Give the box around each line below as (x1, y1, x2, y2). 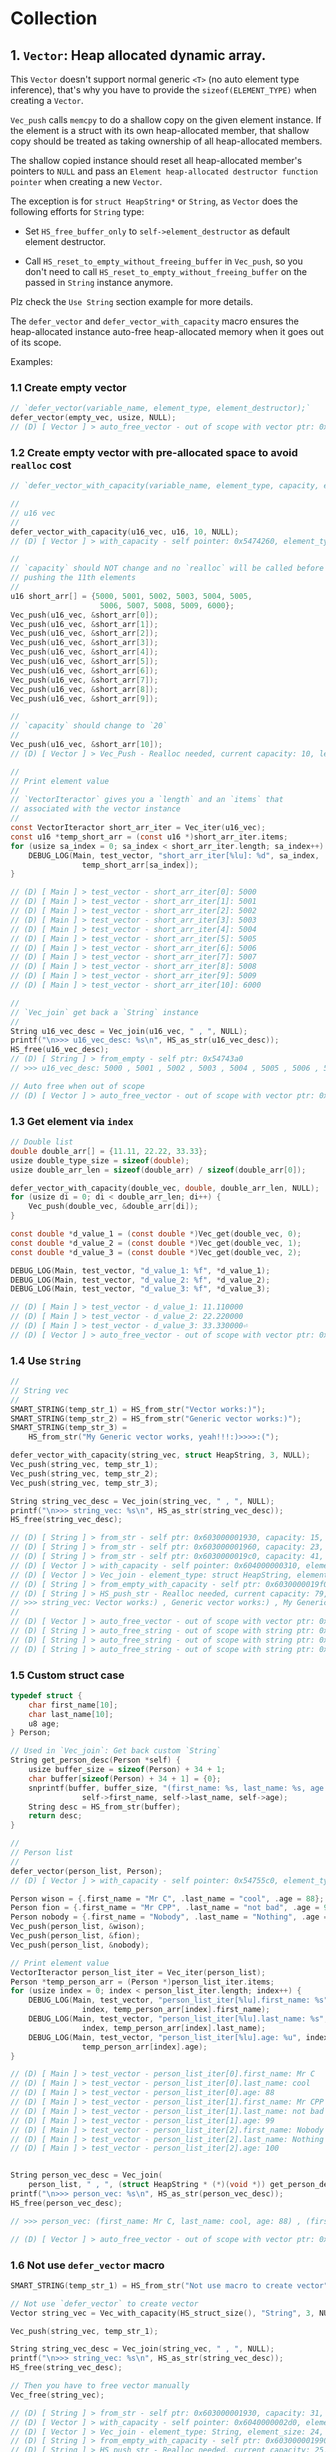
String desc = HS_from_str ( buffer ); (28, 1802, 182, 1812)
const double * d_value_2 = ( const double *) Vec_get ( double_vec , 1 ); (10, 1238, 302, 1248)
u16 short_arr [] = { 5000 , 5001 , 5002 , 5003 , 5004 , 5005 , (10, 591, 253, 601)
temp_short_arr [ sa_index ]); (81, 860, 199, 870)
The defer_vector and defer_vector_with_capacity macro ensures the (10, 315, 300, 327)
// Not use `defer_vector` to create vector (10, 2298, 199, 2309)
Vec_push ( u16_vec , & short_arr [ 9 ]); (10, 693, 159, 704)
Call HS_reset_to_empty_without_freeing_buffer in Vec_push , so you (24, 255, 303, 267)
